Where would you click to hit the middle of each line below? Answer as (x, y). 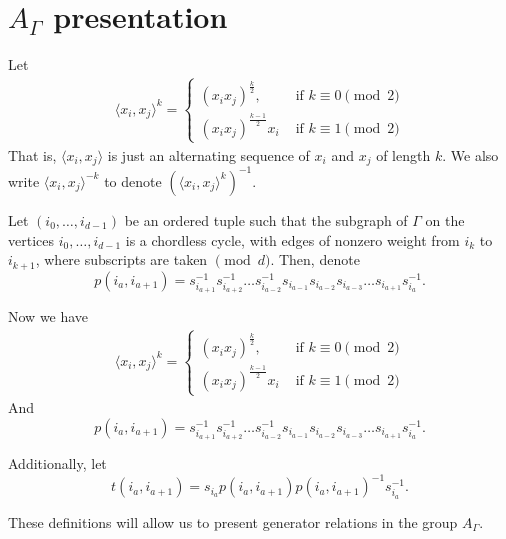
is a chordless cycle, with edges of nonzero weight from (292, 239)
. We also (470, 155)
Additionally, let (57, 463)
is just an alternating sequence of (208, 155)
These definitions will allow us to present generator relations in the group (233, 521)
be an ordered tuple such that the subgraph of (266, 219)
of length (403, 155)
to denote (133, 180)
